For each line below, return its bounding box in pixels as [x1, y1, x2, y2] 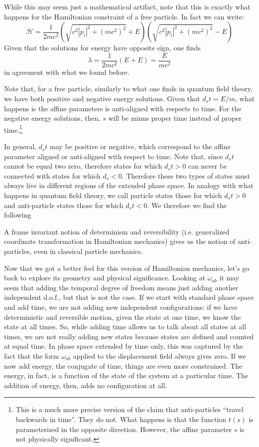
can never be [188, 161, 227, 171]
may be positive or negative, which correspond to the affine [50, 141, 231, 152]
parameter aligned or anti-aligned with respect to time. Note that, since [4, 151, 223, 161]
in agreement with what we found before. [4, 66, 129, 77]
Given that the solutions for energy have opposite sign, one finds [4, 42, 201, 53]
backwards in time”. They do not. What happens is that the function [15, 414, 227, 424]
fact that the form [4, 350, 59, 361]
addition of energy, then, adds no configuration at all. [4, 380, 167, 390]
